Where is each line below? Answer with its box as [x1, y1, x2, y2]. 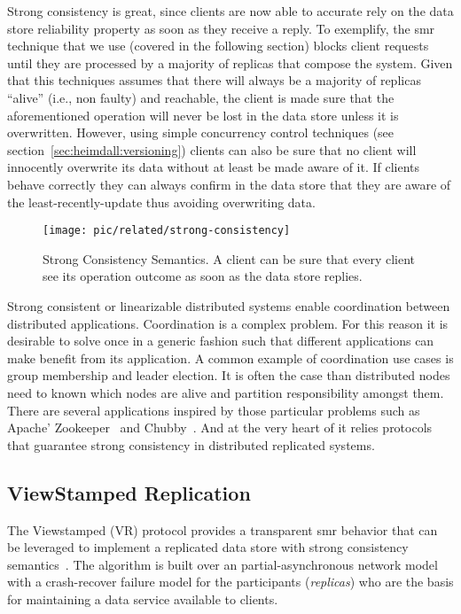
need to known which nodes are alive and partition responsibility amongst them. [7, 383, 444, 401]
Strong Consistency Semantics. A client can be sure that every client [43, 249, 415, 268]
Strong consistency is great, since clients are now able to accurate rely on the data [7, 2, 454, 19]
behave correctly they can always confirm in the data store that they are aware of [7, 175, 451, 193]
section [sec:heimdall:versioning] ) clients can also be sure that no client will [7, 140, 417, 159]
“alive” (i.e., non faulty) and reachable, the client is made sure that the [7, 88, 395, 106]
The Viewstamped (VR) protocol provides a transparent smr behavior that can [7, 520, 438, 539]
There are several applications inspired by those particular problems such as [7, 400, 420, 419]
